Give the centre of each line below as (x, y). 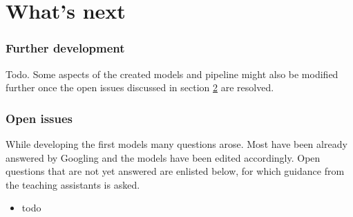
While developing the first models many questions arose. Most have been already (176, 144)
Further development (65, 48)
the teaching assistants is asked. (73, 184)
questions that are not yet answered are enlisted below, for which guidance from (175, 171)
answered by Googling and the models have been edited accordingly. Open (163, 157)
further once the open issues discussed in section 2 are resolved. (140, 87)
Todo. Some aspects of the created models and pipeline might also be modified (172, 74)
